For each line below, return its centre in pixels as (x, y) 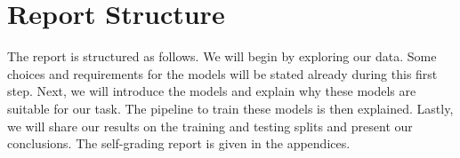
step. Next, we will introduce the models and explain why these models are (212, 91)
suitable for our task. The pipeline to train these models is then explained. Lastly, (230, 108)
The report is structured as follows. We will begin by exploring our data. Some (222, 56)
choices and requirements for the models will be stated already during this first (222, 73)
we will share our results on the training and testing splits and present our (210, 126)
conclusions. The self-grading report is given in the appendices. (179, 143)
